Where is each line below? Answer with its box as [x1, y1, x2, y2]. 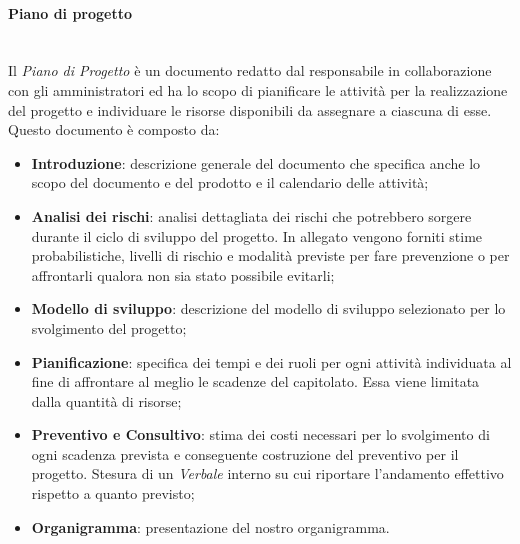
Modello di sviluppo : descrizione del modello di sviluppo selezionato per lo [31, 298, 506, 319]
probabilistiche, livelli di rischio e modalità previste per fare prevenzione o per [31, 245, 510, 266]
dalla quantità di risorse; [31, 390, 182, 411]
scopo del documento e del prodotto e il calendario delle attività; [31, 172, 429, 193]
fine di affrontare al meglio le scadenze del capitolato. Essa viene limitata [31, 371, 480, 392]
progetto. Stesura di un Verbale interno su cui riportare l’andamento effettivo [31, 463, 504, 484]
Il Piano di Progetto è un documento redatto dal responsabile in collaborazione [8, 60, 492, 81]
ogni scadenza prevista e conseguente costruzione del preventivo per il [31, 443, 459, 464]
